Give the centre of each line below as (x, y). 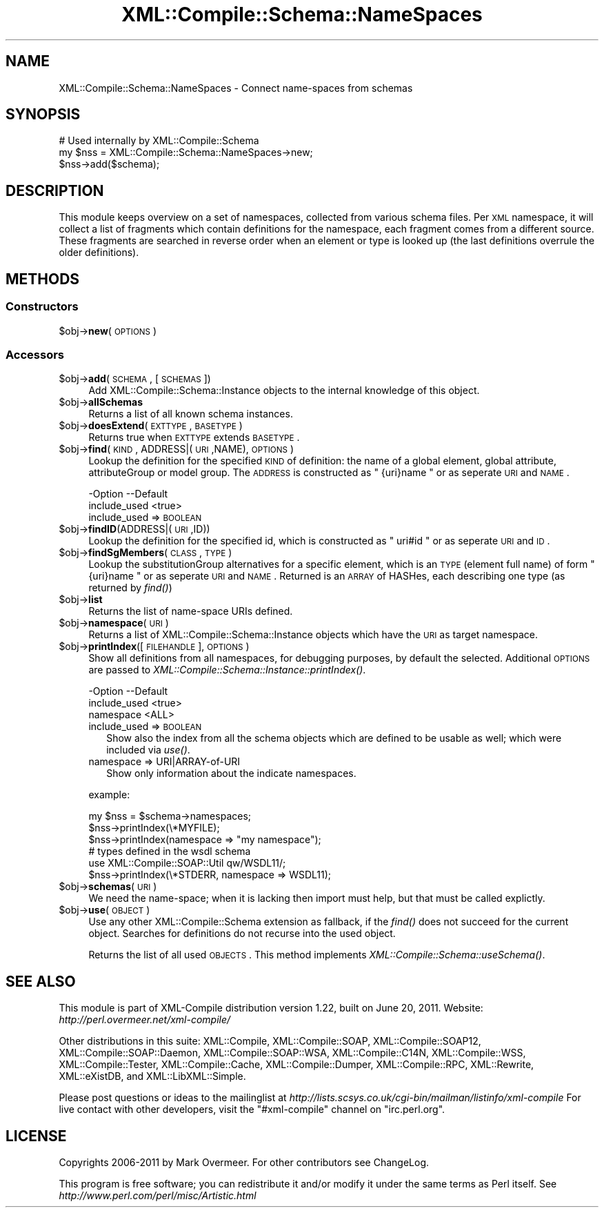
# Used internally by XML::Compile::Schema (159, 141)
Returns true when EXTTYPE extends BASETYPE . (194, 437)
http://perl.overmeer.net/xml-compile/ (145, 1020)
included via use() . (148, 750)
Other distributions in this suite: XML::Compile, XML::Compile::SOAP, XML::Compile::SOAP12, (270, 1041)
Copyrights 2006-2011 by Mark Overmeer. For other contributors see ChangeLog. (244, 1162)
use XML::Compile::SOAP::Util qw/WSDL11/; (187, 863)
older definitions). (99, 253)
